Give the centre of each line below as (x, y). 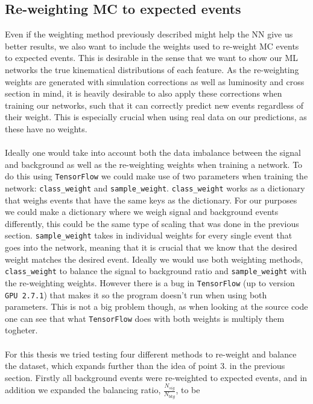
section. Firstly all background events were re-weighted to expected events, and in (156, 377)
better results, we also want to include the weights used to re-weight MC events (152, 46)
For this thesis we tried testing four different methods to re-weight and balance (151, 354)
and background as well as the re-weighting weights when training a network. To (154, 164)
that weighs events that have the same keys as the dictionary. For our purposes (151, 200)
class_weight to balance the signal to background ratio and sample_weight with (156, 271)
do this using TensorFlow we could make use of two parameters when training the (156, 176)
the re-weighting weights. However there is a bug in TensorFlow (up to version (150, 282)
